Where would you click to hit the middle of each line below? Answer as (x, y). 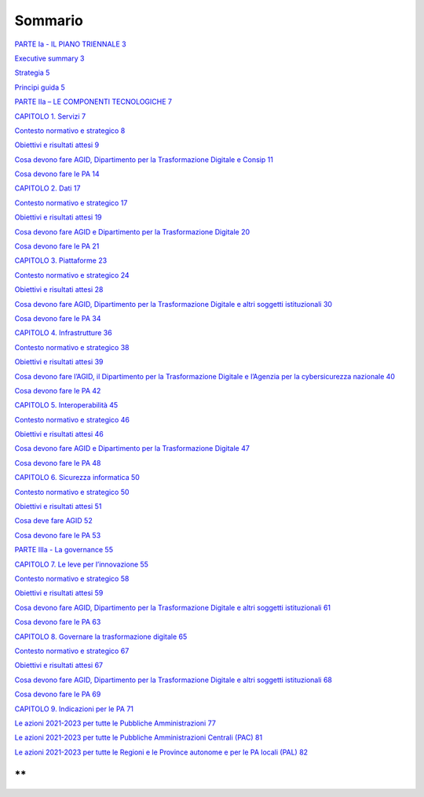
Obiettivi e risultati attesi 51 (58, 507)
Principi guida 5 (40, 87)
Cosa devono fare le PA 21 (57, 246)
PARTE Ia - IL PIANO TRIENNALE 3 (70, 44)
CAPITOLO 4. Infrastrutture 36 (64, 333)
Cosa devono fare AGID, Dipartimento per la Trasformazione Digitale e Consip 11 (144, 159)
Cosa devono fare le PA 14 (57, 174)
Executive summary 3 (49, 58)
